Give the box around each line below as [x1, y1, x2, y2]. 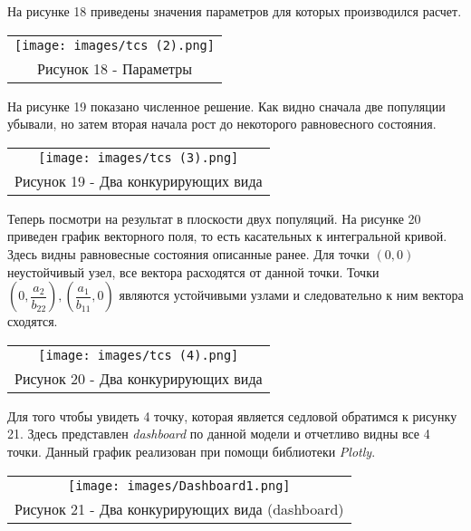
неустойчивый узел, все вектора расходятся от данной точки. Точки [7, 262, 380, 281]
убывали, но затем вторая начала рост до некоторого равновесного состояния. [7, 114, 437, 133]
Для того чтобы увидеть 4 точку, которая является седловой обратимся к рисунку [7, 406, 457, 425]
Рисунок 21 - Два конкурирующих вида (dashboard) [14, 497, 344, 519]
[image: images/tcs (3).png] [38, 150, 239, 165]
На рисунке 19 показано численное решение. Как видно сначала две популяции [7, 96, 446, 115]
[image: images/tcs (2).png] [14, 37, 215, 53]
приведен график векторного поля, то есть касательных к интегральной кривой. [7, 227, 447, 246]
